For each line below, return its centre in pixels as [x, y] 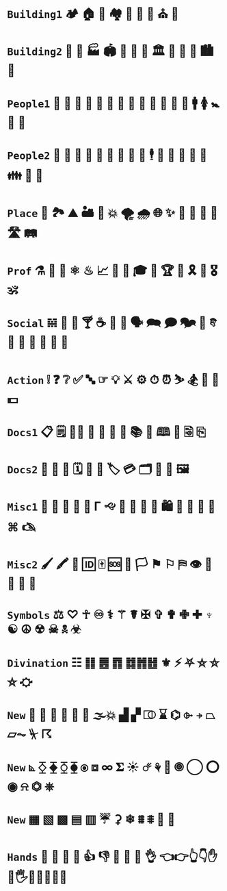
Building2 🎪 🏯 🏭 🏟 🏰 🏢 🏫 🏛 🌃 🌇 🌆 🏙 [110, 51]
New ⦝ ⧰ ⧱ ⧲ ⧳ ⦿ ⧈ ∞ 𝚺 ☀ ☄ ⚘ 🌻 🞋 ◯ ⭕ [113, 767]
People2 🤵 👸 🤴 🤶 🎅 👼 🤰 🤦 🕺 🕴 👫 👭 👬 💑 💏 [107, 155]
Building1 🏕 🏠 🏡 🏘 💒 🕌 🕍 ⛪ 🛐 [93, 14]
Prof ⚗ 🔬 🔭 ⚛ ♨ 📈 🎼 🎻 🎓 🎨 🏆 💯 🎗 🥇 [107, 271]
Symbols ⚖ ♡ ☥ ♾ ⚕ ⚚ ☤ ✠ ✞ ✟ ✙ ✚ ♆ [110, 615]
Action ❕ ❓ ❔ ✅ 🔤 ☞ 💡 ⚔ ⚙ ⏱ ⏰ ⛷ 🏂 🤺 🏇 [113, 379]
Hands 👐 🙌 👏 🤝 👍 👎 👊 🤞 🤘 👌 [82, 857]
